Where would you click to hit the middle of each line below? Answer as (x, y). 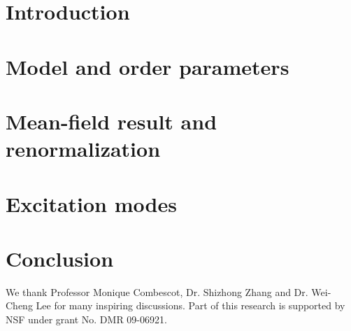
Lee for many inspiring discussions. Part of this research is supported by (191, 305)
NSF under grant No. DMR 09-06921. (86, 319)
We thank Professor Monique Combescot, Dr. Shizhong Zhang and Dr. (157, 291)
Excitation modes (91, 203)
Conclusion (60, 258)
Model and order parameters (148, 66)
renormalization (83, 149)
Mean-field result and (112, 121)
